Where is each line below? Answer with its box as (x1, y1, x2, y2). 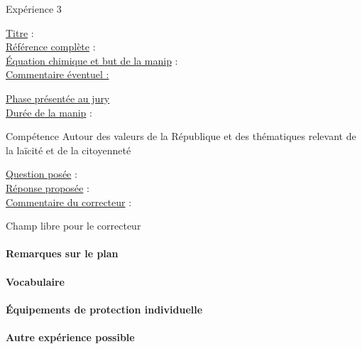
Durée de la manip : (6, 104, 92, 119)
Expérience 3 (6, 1, 62, 16)
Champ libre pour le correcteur (6, 218, 141, 233)
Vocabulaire (6, 274, 65, 289)
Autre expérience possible (6, 329, 135, 344)
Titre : (6, 25, 34, 40)
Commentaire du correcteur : (6, 194, 132, 209)
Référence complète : (6, 39, 96, 54)
